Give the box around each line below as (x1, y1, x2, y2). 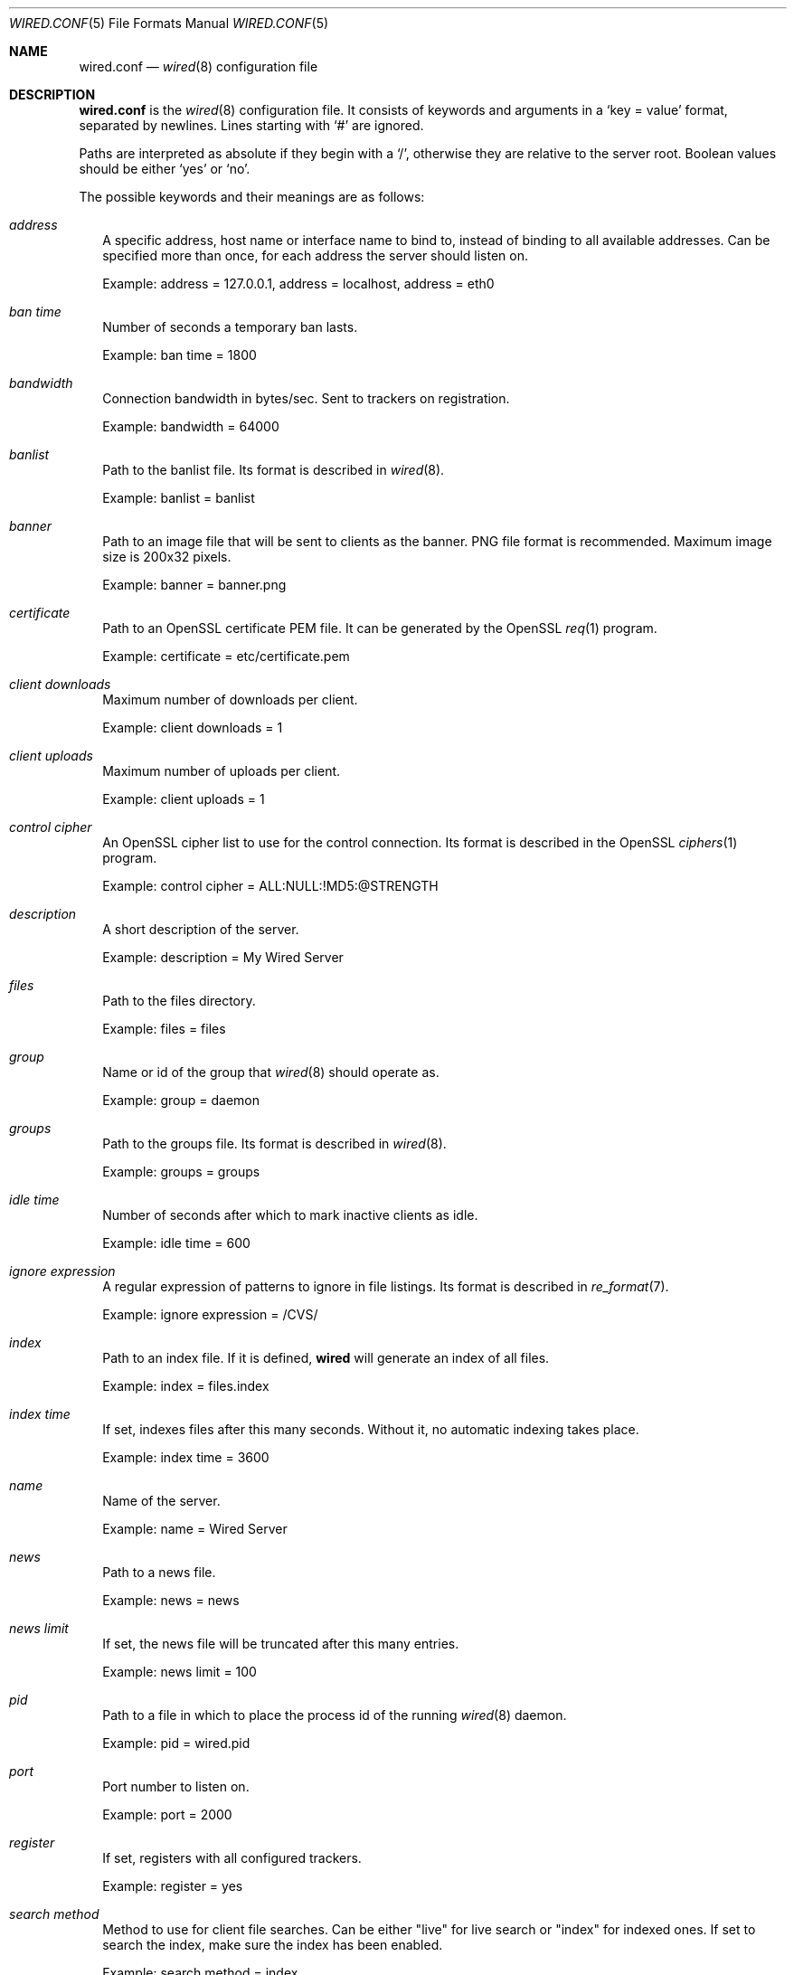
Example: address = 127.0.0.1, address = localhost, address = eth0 (102, 276, 495, 291)
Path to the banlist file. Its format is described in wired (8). (102, 462, 445, 477)
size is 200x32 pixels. (102, 549, 232, 564)
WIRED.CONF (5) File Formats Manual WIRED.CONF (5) (9, 15, 329, 31)
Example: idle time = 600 (102, 1235, 250, 1251)
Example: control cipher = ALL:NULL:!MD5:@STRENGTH (102, 878, 439, 893)
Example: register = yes (102, 1878, 243, 1894)
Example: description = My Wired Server (102, 950, 344, 965)
